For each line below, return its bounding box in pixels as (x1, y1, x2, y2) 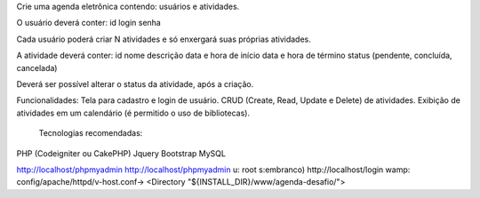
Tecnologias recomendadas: (38, 128, 143, 139)
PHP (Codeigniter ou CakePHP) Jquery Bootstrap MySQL (16, 147, 227, 159)
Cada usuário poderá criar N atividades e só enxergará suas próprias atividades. (16, 34, 311, 44)
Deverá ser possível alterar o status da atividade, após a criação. (16, 78, 254, 89)
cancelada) (16, 62, 58, 73)
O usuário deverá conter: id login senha (16, 18, 162, 28)
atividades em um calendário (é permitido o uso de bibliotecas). (16, 107, 251, 118)
